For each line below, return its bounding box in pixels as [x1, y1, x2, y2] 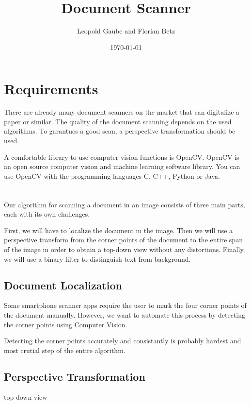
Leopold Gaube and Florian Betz [77, 26, 175, 36]
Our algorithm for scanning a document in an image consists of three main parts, [4, 199, 245, 209]
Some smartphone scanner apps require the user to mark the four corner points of [4, 300, 247, 310]
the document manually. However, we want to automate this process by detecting [4, 309, 246, 320]
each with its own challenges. [4, 209, 90, 219]
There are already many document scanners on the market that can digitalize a [4, 107, 240, 117]
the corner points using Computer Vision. [4, 319, 127, 329]
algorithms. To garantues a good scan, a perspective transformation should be [4, 126, 235, 136]
